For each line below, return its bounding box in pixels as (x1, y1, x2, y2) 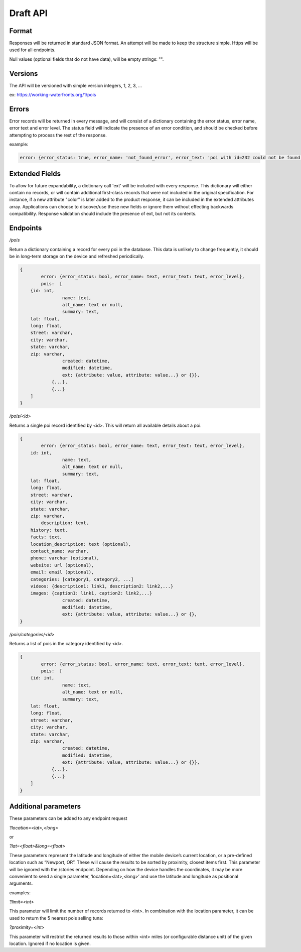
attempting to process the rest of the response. (9, 132, 107, 138)
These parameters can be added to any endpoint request (9, 815, 127, 821)
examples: (9, 889, 31, 896)
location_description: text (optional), (30, 541, 131, 547)
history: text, (30, 527, 68, 533)
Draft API (9, 8, 48, 19)
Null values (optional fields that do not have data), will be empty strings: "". (9, 56, 164, 62)
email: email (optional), (30, 569, 94, 575)
